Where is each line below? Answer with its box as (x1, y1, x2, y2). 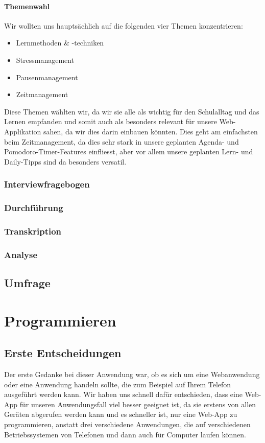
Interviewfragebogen (4, 178, 90, 191)
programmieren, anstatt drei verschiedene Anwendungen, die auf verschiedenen (4, 419, 251, 430)
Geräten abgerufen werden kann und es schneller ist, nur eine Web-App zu (4, 409, 237, 419)
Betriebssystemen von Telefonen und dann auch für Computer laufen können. (4, 429, 246, 439)
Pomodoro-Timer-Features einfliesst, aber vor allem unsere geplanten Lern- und (4, 146, 253, 157)
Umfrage (4, 275, 51, 291)
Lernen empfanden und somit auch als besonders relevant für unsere (4, 116, 217, 127)
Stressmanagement (16, 54, 75, 65)
